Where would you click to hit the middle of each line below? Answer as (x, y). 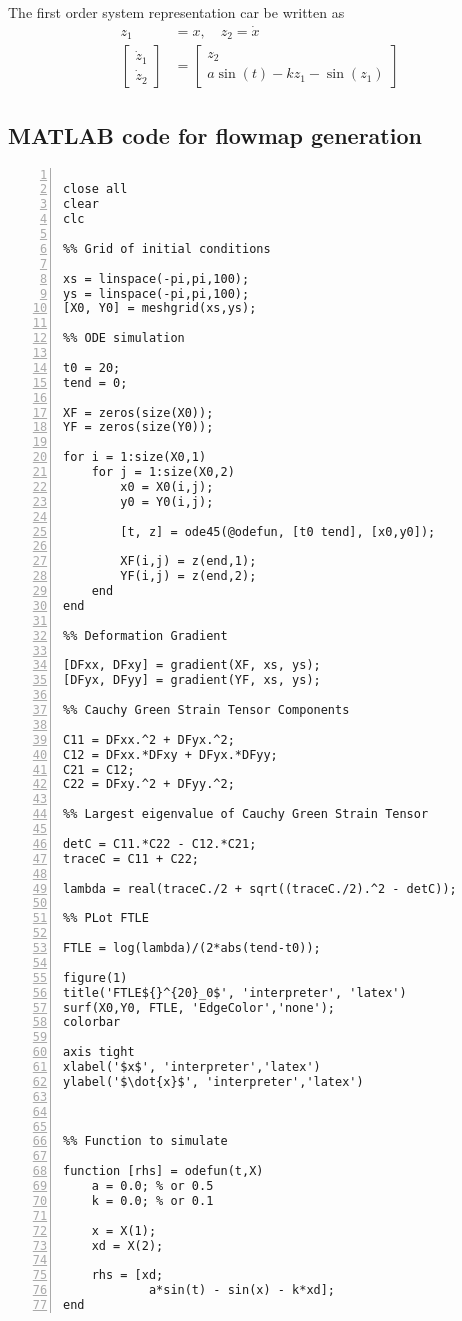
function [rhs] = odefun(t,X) (163, 1171)
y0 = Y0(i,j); (167, 501)
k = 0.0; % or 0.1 (152, 1200)
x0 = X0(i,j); (167, 486)
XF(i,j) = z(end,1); (188, 561)
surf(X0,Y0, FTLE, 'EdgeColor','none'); (199, 1007)
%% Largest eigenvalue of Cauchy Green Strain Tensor (246, 814)
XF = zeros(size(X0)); (138, 412)
